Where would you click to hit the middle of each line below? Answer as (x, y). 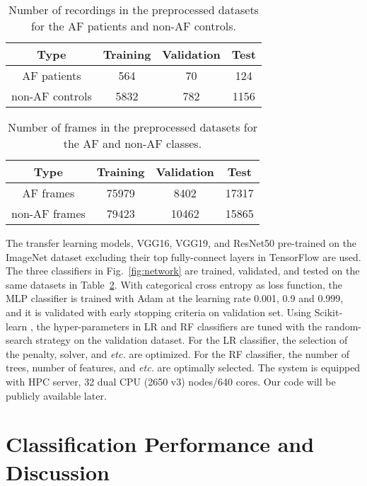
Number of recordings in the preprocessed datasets (133, 10)
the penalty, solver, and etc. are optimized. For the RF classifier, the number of (178, 353)
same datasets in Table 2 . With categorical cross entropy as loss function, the (174, 284)
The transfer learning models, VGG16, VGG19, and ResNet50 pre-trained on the (181, 243)
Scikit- (328, 312)
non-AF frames (48, 213)
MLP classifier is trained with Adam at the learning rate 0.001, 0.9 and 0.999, (175, 298)
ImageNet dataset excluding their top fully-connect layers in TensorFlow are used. (183, 256)
